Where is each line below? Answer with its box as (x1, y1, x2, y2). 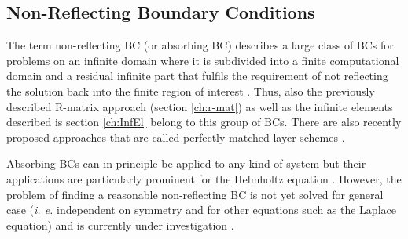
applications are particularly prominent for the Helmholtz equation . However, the (6, 170, 402, 186)
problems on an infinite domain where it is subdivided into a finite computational (6, 52, 399, 68)
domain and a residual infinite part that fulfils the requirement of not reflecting (6, 67, 388, 84)
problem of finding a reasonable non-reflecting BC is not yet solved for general (6, 186, 384, 202)
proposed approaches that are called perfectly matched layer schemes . (6, 129, 345, 145)
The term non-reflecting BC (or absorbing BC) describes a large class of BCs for (6, 37, 394, 53)
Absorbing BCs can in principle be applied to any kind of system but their (6, 155, 366, 172)
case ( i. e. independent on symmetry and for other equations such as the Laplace (6, 201, 396, 218)
